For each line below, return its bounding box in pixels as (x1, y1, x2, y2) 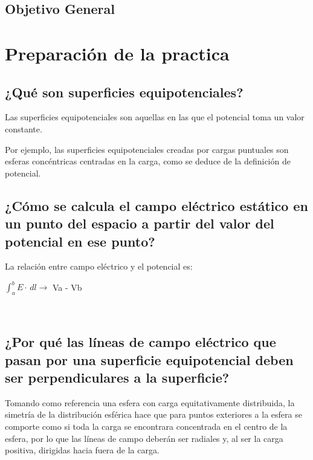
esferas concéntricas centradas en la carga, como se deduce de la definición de (5, 155, 291, 167)
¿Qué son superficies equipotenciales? (5, 82, 244, 101)
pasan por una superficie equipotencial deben (5, 350, 294, 369)
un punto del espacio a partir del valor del (5, 214, 274, 233)
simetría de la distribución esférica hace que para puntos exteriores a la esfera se (5, 408, 302, 421)
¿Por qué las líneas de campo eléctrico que (5, 332, 276, 351)
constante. (5, 122, 42, 135)
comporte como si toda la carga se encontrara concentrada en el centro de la (5, 420, 288, 432)
